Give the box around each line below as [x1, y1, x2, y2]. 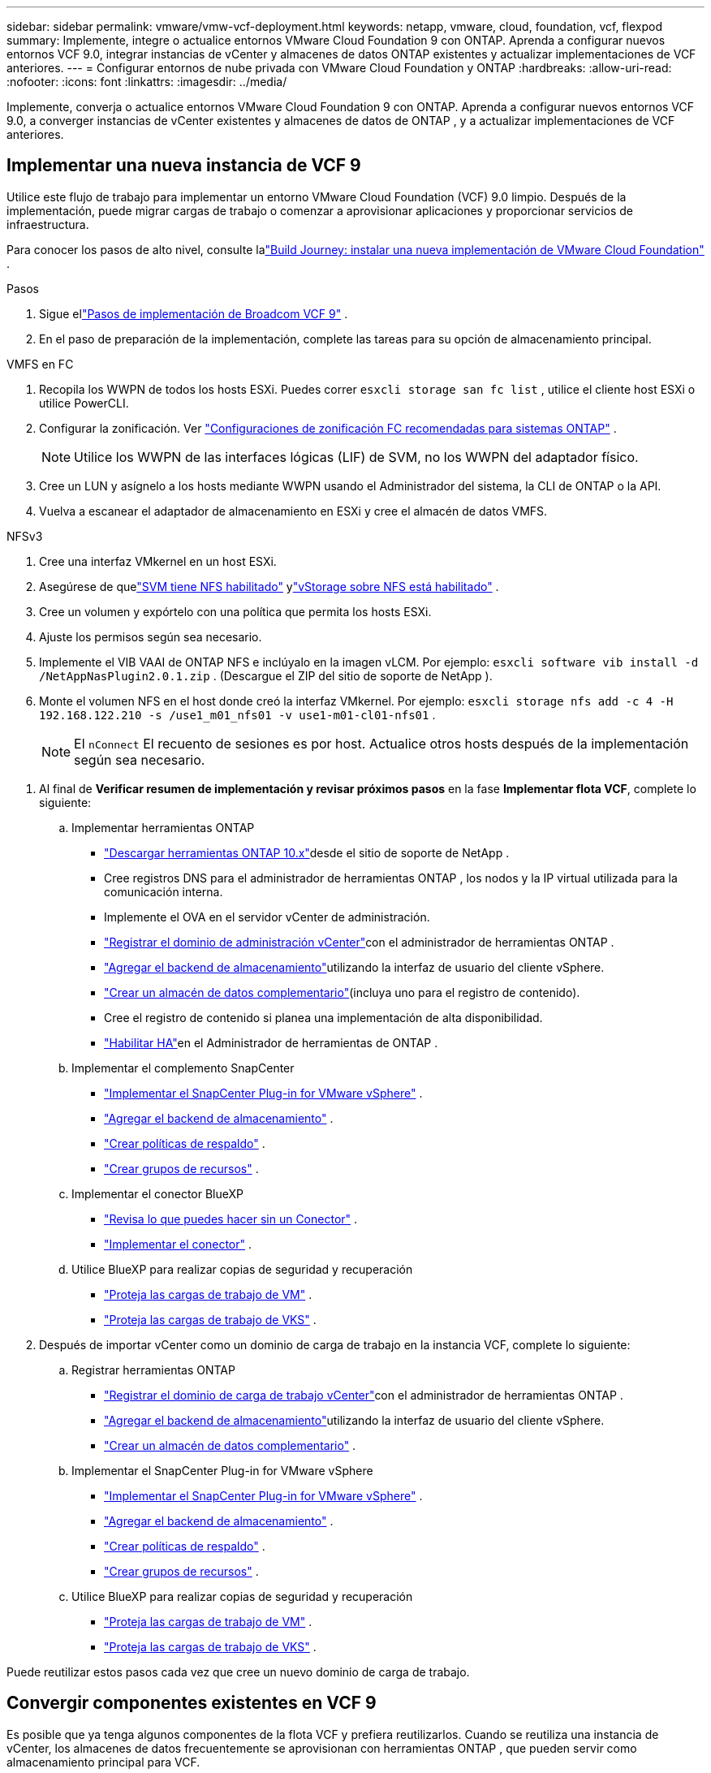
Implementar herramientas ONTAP [71, 820, 255, 835]
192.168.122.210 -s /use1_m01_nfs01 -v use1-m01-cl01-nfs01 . [39, 707, 436, 722]
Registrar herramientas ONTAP [71, 1362, 235, 1377]
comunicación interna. [104, 884, 223, 899]
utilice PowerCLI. [39, 395, 129, 410]
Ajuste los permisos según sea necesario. [39, 629, 262, 644]
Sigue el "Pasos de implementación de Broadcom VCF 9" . [39, 306, 348, 321]
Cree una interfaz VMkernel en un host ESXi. [39, 554, 277, 568]
